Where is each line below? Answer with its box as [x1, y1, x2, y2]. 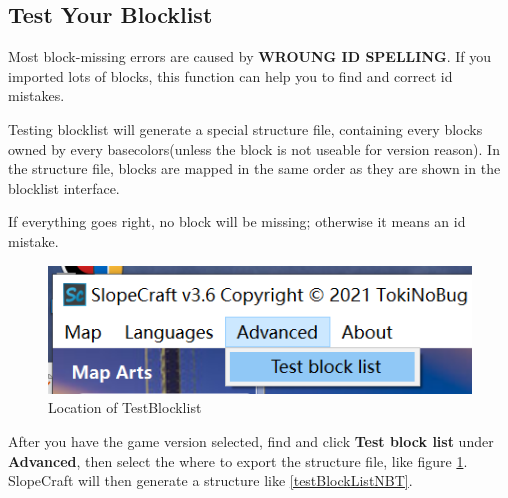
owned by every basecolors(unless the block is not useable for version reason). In [8, 138, 500, 159]
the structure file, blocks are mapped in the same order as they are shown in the [8, 158, 501, 179]
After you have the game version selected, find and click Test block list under [8, 430, 494, 451]
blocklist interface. [8, 177, 120, 198]
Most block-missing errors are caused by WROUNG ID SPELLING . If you [8, 46, 491, 67]
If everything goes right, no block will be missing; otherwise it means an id [8, 211, 466, 232]
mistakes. [8, 85, 65, 106]
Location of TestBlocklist [48, 397, 202, 418]
